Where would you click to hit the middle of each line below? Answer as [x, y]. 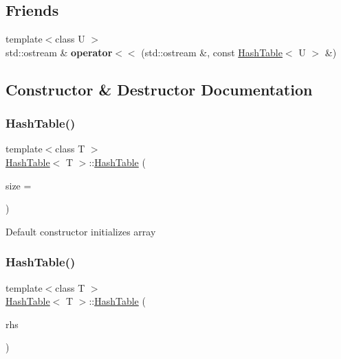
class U [70, 39]
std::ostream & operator [59, 52]
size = [19, 185]
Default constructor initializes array [81, 231]
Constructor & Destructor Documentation [159, 89]
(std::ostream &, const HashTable [212, 52]
